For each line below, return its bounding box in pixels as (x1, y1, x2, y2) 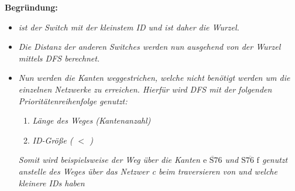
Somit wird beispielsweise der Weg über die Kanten (18, 154, 200, 166)
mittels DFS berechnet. (18, 52, 100, 64)
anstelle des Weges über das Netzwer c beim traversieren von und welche (18, 165, 277, 177)
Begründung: (5, 1, 58, 13)
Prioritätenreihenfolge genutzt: (18, 94, 128, 107)
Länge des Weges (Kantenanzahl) (32, 114, 151, 127)
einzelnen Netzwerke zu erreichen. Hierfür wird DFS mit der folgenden (18, 83, 272, 95)
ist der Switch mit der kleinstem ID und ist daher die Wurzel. (18, 21, 239, 33)
